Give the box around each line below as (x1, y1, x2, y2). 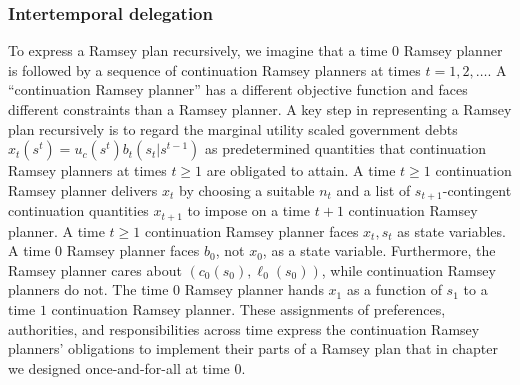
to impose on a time (187, 200, 311, 221)
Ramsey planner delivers (8, 179, 158, 200)
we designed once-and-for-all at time (8, 357, 230, 378)
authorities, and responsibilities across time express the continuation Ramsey (8, 318, 480, 339)
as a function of (346, 279, 442, 300)
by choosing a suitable (179, 179, 315, 200)
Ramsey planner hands (184, 279, 324, 300)
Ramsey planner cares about (8, 259, 182, 280)
